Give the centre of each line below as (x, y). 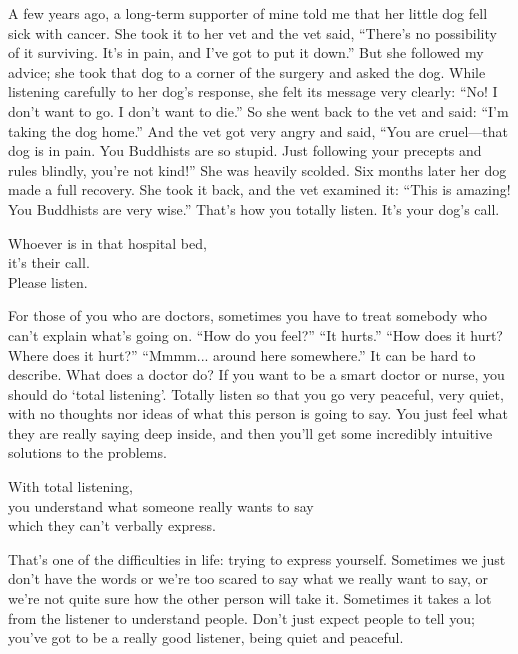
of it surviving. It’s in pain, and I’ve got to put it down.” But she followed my (246, 52)
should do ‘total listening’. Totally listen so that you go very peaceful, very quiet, (256, 393)
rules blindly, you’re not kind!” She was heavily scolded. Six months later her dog (257, 169)
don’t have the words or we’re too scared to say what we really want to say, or (248, 578)
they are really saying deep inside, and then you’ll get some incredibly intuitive (250, 432)
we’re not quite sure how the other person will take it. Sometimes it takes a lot (250, 598)
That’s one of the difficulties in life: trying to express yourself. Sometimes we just (257, 558)
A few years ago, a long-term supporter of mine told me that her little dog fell (248, 13)
